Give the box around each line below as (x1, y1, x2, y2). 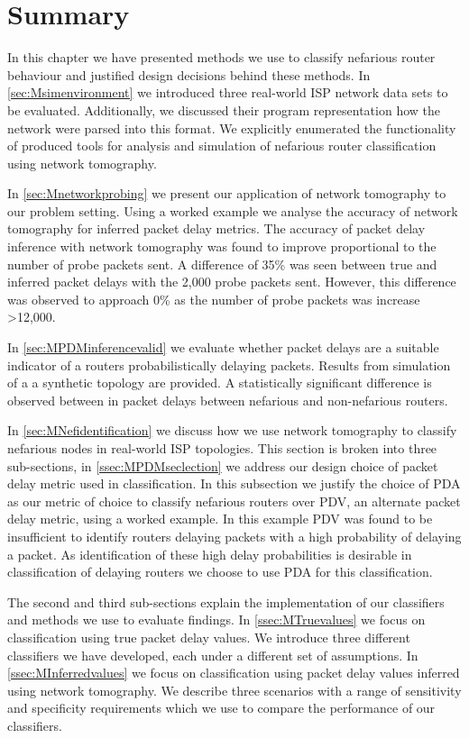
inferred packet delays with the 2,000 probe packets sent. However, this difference (7, 272, 456, 291)
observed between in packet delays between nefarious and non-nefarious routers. (7, 390, 448, 409)
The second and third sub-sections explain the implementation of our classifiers (7, 592, 445, 611)
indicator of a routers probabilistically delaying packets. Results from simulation (7, 355, 451, 374)
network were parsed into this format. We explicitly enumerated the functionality (7, 118, 456, 137)
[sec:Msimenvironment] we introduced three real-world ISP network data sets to (7, 83, 448, 102)
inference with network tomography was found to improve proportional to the (7, 237, 437, 256)
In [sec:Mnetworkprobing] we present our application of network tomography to (7, 184, 446, 203)
